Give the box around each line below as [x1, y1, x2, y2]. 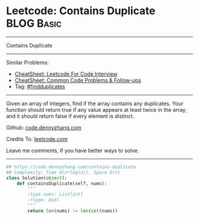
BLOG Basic [6, 17, 62, 30]
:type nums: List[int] [27, 191, 84, 198]
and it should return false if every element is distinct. [6, 112, 134, 120]
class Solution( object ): [6, 175, 68, 181]
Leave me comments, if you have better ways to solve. [6, 147, 139, 154]
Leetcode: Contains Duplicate [6, 4, 156, 18]
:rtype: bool [27, 197, 60, 203]
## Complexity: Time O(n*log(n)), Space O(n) [6, 169, 120, 175]
